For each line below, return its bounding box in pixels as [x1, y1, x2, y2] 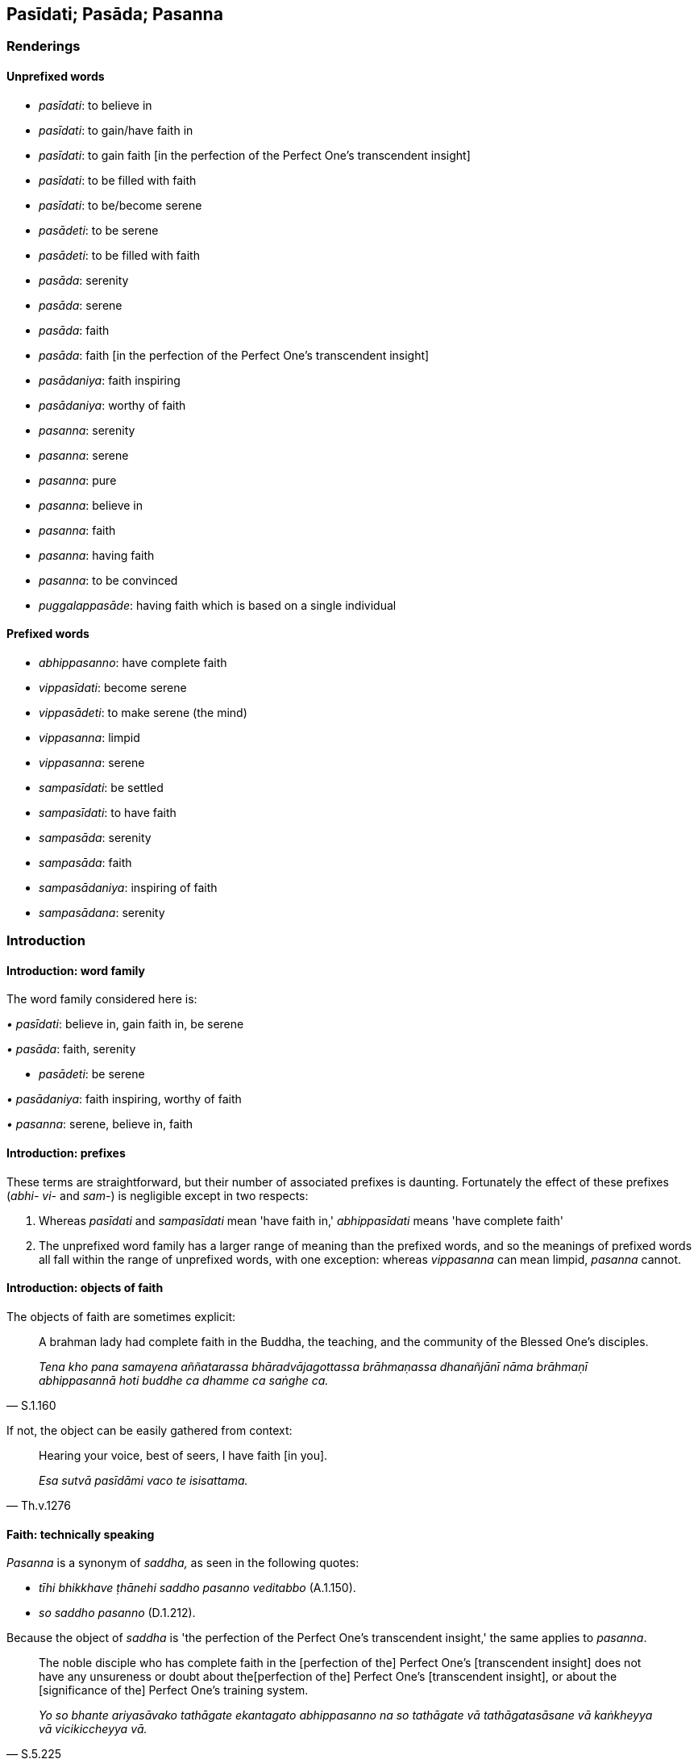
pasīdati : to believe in [39, 98, 152, 112]
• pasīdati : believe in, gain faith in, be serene [6, 1017, 244, 1032]
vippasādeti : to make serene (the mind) [39, 705, 247, 719]
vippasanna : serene [39, 755, 145, 769]
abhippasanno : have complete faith [39, 655, 227, 669]
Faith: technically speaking [6, 1527, 155, 1541]
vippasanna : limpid [39, 730, 140, 744]
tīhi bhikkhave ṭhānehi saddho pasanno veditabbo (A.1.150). [39, 1581, 356, 1595]
